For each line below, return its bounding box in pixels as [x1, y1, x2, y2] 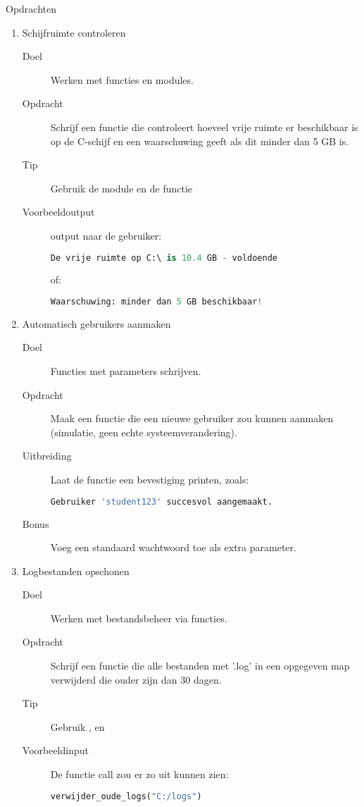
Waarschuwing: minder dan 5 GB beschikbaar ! [50, 297, 263, 307]
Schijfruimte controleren [22, 25, 126, 39]
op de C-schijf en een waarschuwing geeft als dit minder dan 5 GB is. [50, 133, 349, 148]
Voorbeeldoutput [22, 204, 95, 219]
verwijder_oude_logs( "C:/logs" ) [50, 791, 202, 801]
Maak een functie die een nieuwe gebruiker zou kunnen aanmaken [50, 411, 334, 426]
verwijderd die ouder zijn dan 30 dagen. [50, 672, 222, 686]
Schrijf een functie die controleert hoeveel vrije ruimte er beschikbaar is [50, 119, 358, 134]
